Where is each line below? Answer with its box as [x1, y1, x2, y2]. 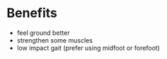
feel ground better [16, 28, 70, 37]
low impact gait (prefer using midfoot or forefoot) [16, 43, 161, 52]
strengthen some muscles [16, 36, 93, 44]
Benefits [6, 5, 58, 21]
